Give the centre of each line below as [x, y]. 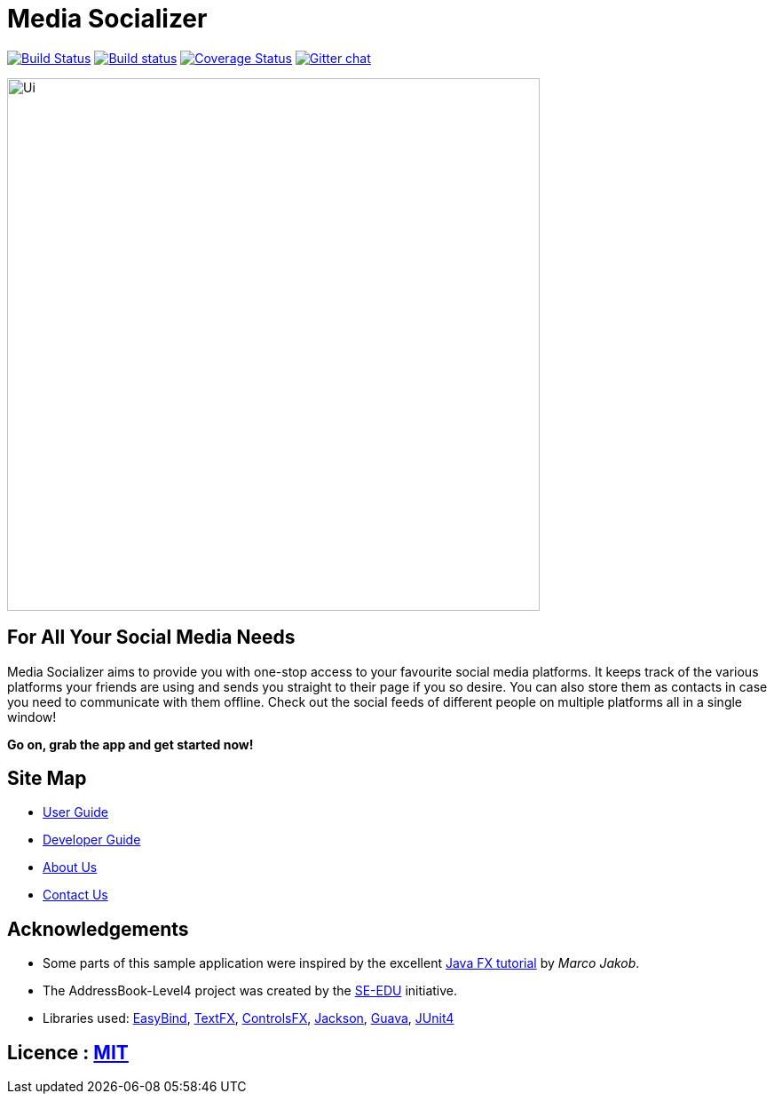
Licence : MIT [68, 1052]
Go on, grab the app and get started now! [130, 744]
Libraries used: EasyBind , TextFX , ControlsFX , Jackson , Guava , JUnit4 [249, 1018]
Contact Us [75, 895]
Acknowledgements [98, 929]
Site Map [47, 779]
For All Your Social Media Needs [151, 638]
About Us [70, 867]
